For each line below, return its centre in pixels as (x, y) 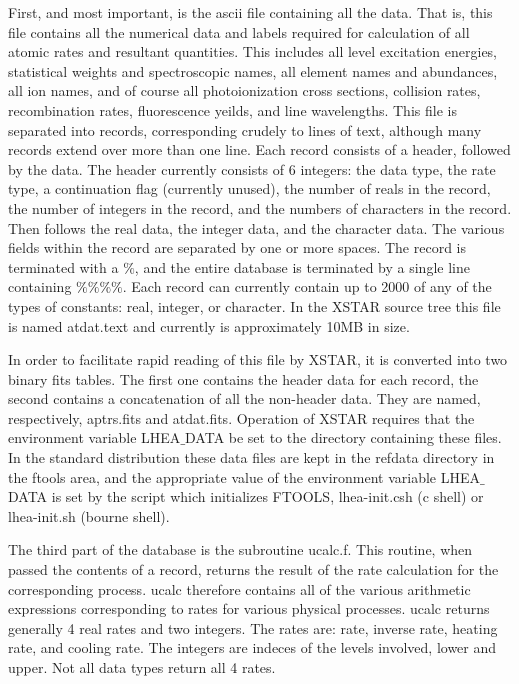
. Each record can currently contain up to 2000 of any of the (307, 286)
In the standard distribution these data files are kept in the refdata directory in (251, 457)
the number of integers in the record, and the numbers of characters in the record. (260, 207)
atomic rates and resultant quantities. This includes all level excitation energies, (253, 51)
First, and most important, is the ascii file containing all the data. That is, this (250, 12)
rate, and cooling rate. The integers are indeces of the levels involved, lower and (252, 647)
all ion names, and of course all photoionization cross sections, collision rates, (244, 90)
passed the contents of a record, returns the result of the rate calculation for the (253, 569)
